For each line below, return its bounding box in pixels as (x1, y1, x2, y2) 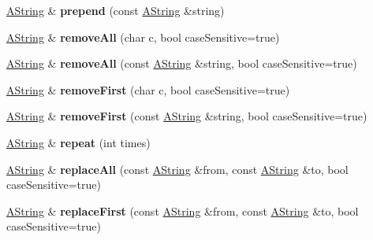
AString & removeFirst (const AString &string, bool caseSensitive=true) (6, 108, 367, 124)
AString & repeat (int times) (6, 134, 151, 150)
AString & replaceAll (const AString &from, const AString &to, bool (6, 161, 349, 177)
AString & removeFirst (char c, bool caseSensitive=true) (6, 81, 290, 98)
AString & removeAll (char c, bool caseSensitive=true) (6, 28, 280, 45)
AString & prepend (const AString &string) (6, 2, 225, 18)
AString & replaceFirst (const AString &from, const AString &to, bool (6, 202, 359, 219)
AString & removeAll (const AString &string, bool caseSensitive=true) (6, 55, 357, 72)
